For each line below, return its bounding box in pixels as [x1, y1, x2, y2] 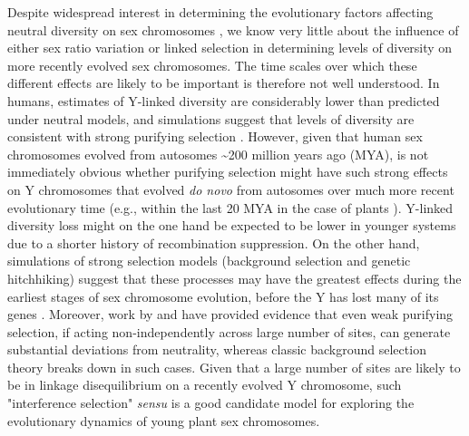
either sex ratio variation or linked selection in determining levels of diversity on [7, 38, 453, 57]
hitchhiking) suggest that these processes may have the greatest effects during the [7, 268, 462, 287]
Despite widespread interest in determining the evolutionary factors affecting [7, 3, 434, 21]
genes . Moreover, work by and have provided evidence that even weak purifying [7, 305, 454, 324]
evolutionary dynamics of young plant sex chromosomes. [7, 411, 320, 430]
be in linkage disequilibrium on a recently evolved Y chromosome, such [7, 375, 402, 394]
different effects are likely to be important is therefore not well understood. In [7, 73, 440, 92]
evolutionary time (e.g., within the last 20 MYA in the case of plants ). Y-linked [7, 198, 454, 217]
